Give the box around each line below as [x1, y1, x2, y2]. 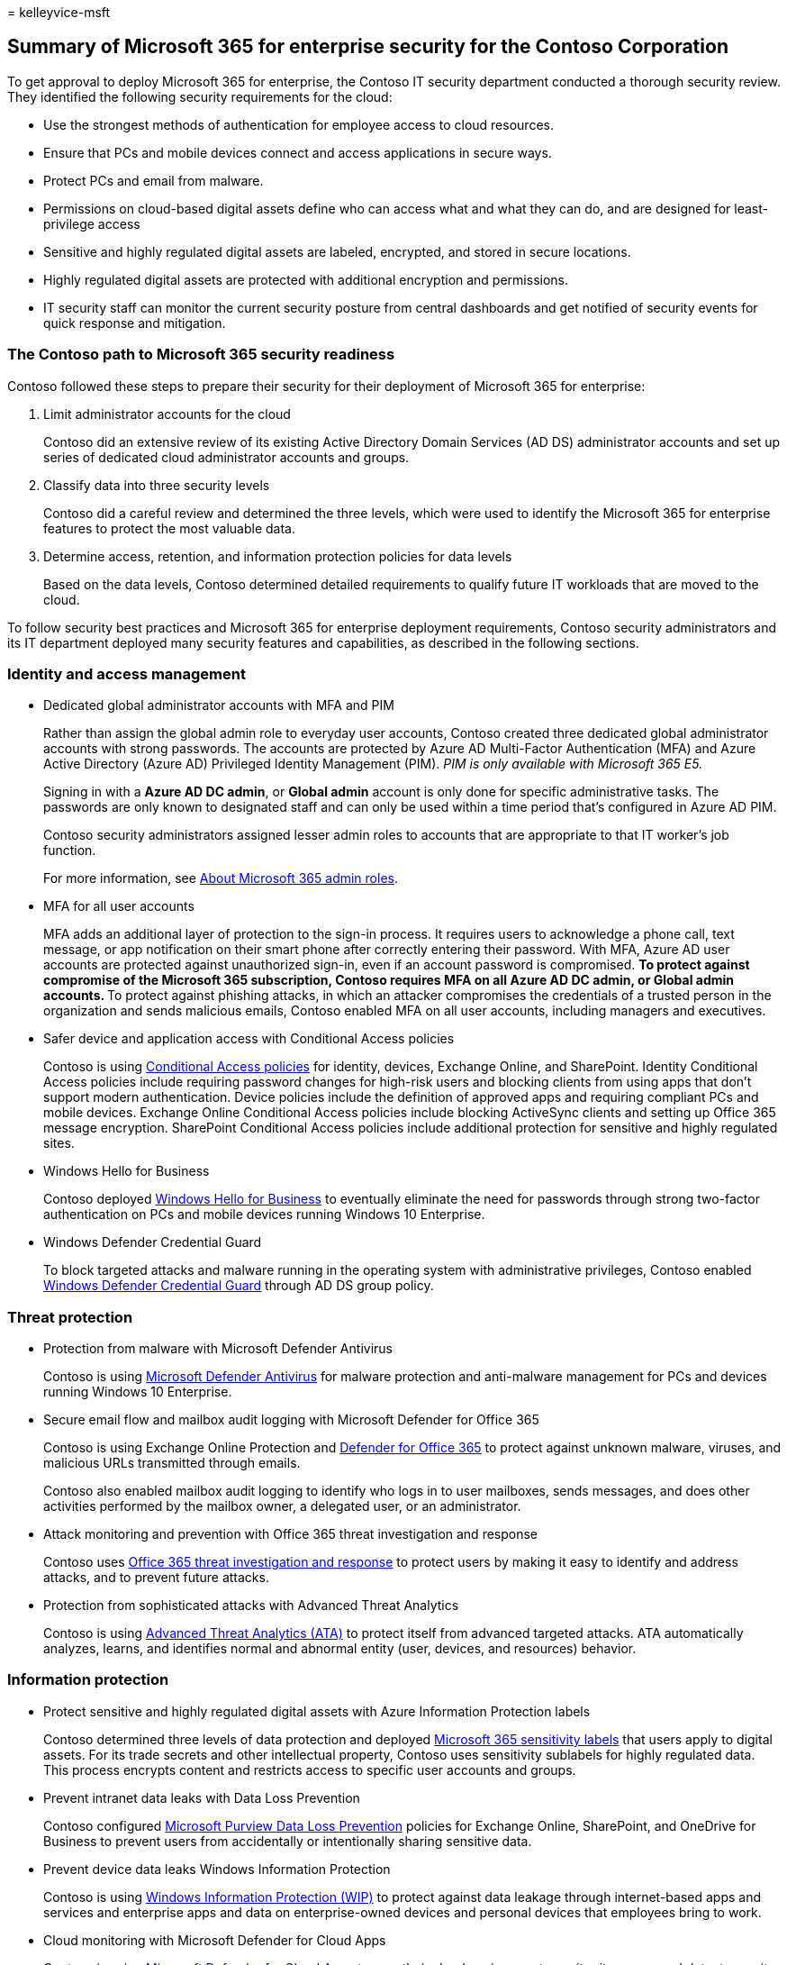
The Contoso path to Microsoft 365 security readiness [7, 345, 395, 364]
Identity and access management [7, 664, 246, 683]
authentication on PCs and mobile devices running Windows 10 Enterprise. [43, 1206, 485, 1223]
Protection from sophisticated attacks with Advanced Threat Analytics [43, 1597, 459, 1614]
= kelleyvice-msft [7, 5, 111, 20]
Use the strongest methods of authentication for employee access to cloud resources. [43, 116, 554, 132]
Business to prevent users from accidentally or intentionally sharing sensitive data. [43, 1833, 532, 1849]
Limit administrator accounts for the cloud [43, 405, 291, 422]
